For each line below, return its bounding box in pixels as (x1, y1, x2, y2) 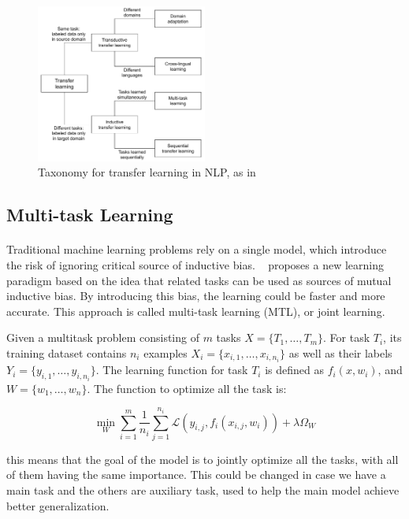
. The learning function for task (95, 361, 248, 378)
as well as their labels (288, 345, 392, 361)
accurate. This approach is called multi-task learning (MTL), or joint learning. (6, 302, 385, 319)
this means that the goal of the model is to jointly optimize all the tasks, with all (6, 450, 399, 467)
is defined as (265, 361, 324, 378)
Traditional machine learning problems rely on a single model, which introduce (6, 241, 387, 258)
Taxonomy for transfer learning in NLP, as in (38, 164, 256, 180)
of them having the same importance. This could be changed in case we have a (6, 466, 386, 483)
